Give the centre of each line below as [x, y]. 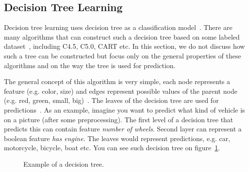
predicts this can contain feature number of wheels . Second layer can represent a [123, 129]
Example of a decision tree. [64, 164]
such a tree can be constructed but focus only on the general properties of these [123, 55]
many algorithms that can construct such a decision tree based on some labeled [122, 36]
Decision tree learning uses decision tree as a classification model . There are [118, 27]
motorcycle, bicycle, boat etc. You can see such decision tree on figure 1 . [112, 148]
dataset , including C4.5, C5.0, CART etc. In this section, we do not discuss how [124, 46]
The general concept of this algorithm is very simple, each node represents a [117, 81]
